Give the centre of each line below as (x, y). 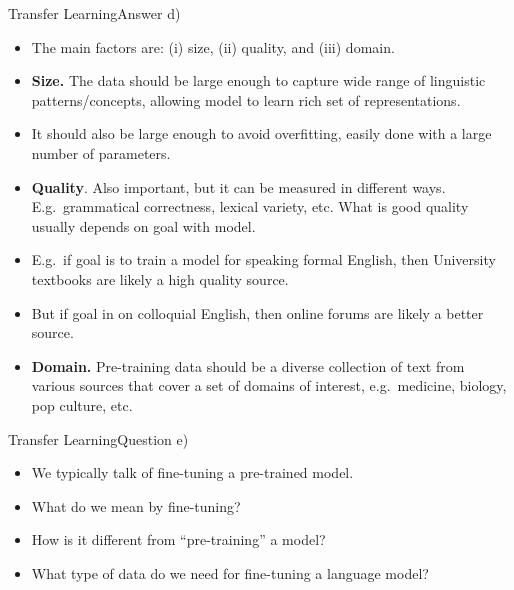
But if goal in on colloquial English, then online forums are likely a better (257, 312)
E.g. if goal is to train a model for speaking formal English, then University (263, 259)
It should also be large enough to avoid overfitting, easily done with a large (261, 133)
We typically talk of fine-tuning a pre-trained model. (192, 472)
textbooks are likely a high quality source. (160, 278)
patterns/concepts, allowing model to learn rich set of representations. (246, 99)
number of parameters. (101, 152)
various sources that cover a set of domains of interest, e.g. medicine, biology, (269, 385)
